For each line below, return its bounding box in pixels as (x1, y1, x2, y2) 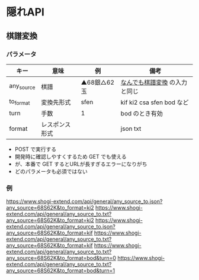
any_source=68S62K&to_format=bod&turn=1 (6, 267, 115, 274)
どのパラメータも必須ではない (14, 168, 88, 175)
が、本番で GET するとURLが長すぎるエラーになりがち (14, 160, 147, 168)
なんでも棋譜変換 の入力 (120, 78, 188, 86)
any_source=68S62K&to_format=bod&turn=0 (6, 255, 117, 262)
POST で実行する (14, 146, 57, 153)
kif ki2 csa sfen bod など (120, 98, 189, 107)
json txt (120, 124, 142, 133)
